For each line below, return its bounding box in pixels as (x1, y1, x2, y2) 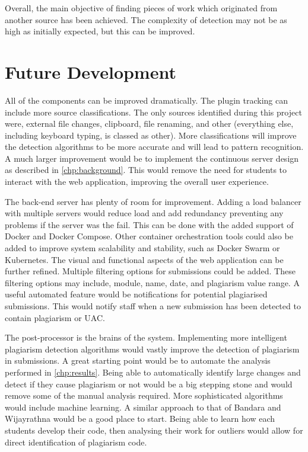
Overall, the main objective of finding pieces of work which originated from (5, 2, 278, 14)
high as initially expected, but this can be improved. (5, 25, 195, 37)
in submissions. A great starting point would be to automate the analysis (5, 354, 271, 367)
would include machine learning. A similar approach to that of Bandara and (5, 400, 281, 413)
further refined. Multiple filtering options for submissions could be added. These (5, 265, 296, 277)
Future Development (5, 59, 176, 84)
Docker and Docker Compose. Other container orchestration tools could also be (5, 230, 293, 242)
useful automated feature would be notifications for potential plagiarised (5, 288, 268, 300)
